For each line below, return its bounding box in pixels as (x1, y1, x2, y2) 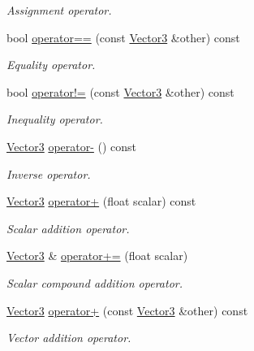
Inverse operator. (6, 165, 91, 182)
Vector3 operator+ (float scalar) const (6, 193, 196, 210)
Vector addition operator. (6, 329, 131, 346)
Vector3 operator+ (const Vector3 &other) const (6, 301, 248, 318)
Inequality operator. (6, 110, 103, 128)
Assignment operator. (6, 2, 112, 18)
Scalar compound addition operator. (6, 274, 183, 291)
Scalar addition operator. (6, 219, 130, 236)
